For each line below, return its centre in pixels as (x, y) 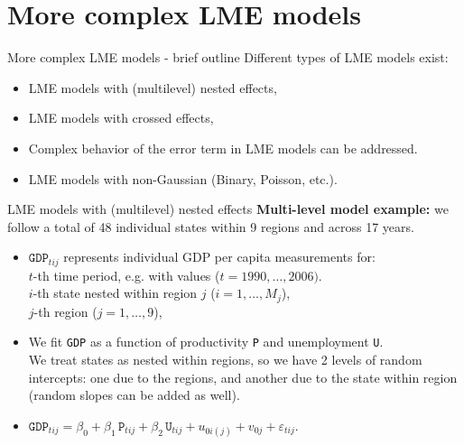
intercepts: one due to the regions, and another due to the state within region (243, 377)
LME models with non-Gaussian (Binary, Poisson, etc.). (183, 178)
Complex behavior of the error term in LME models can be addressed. (223, 148)
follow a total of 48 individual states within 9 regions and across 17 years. (211, 226)
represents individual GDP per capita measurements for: (219, 257)
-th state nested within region (115, 293)
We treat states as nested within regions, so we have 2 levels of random (225, 360)
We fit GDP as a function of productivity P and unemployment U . (206, 342)
